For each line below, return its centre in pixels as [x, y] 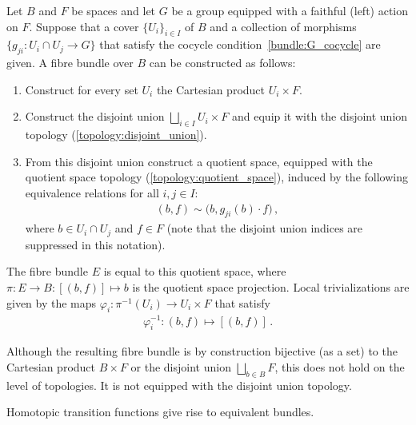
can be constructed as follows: [222, 63]
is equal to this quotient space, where [195, 271]
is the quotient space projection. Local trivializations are [271, 287]
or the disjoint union [181, 366]
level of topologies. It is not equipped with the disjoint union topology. [179, 385]
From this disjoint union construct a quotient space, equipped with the [199, 161]
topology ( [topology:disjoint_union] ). [116, 135]
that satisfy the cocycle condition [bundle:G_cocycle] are [240, 44]
